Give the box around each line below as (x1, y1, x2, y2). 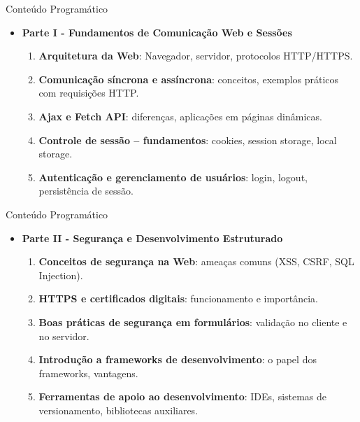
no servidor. (38, 328, 89, 343)
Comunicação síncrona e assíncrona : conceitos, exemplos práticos (38, 71, 339, 86)
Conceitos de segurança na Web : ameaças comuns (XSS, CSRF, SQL (38, 254, 354, 269)
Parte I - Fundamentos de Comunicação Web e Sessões (22, 24, 292, 39)
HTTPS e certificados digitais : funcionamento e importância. (38, 291, 319, 306)
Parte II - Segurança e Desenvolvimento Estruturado (22, 230, 283, 245)
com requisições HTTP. (38, 85, 139, 100)
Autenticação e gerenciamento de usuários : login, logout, (38, 169, 308, 184)
